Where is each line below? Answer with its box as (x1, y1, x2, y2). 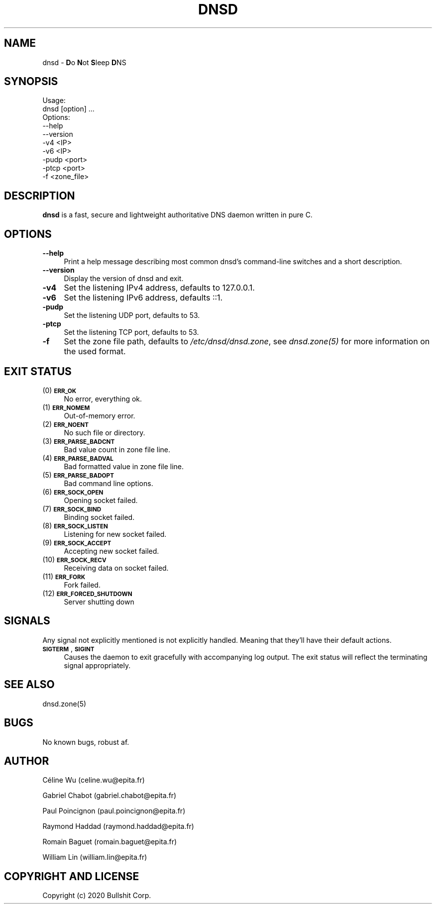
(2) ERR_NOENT (42, 419, 89, 428)
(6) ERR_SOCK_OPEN (42, 487, 104, 496)
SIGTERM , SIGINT (42, 644, 95, 653)
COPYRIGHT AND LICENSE (4, 870, 139, 883)
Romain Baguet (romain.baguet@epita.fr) (42, 837, 177, 846)
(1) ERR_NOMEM (42, 403, 90, 411)
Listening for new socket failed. (64, 529, 167, 538)
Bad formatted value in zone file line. (64, 462, 184, 471)
